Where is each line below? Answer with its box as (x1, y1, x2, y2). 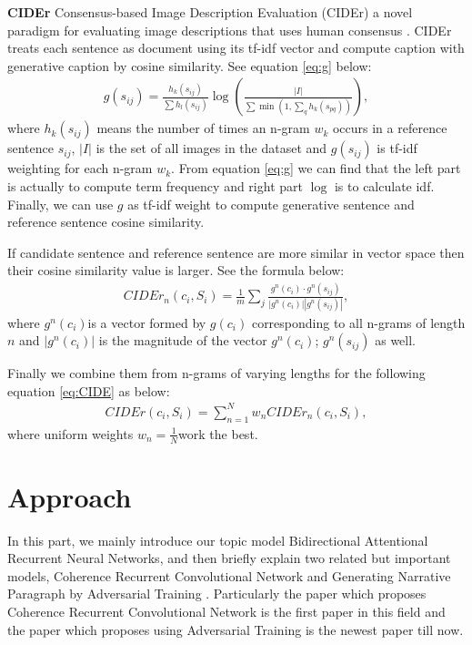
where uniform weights (7, 424, 134, 443)
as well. (375, 331, 417, 350)
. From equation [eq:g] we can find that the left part (171, 159, 461, 178)
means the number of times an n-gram (96, 118, 310, 138)
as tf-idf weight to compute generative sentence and (127, 194, 415, 213)
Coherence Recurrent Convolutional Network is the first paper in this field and (7, 602, 446, 621)
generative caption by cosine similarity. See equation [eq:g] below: (7, 56, 372, 75)
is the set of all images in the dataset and (95, 138, 327, 158)
